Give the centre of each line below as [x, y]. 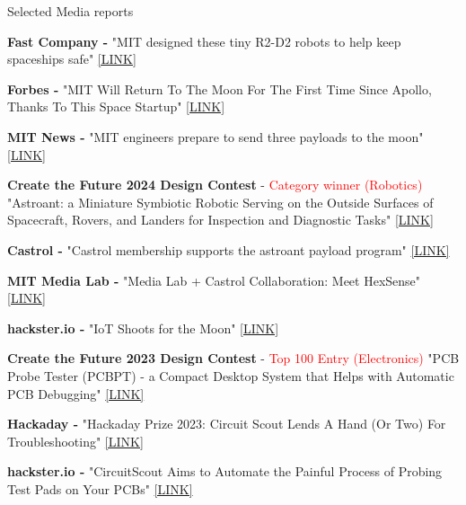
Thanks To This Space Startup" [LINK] [116, 106]
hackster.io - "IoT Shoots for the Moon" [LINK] [143, 328]
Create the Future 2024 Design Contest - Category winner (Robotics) [215, 185]
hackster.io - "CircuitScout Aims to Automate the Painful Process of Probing [225, 471]
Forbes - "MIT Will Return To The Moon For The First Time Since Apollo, [220, 89]
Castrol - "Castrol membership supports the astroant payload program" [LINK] [229, 249]
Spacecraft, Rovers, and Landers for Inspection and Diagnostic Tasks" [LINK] [220, 220]
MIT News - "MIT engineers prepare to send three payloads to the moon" [215, 136]
